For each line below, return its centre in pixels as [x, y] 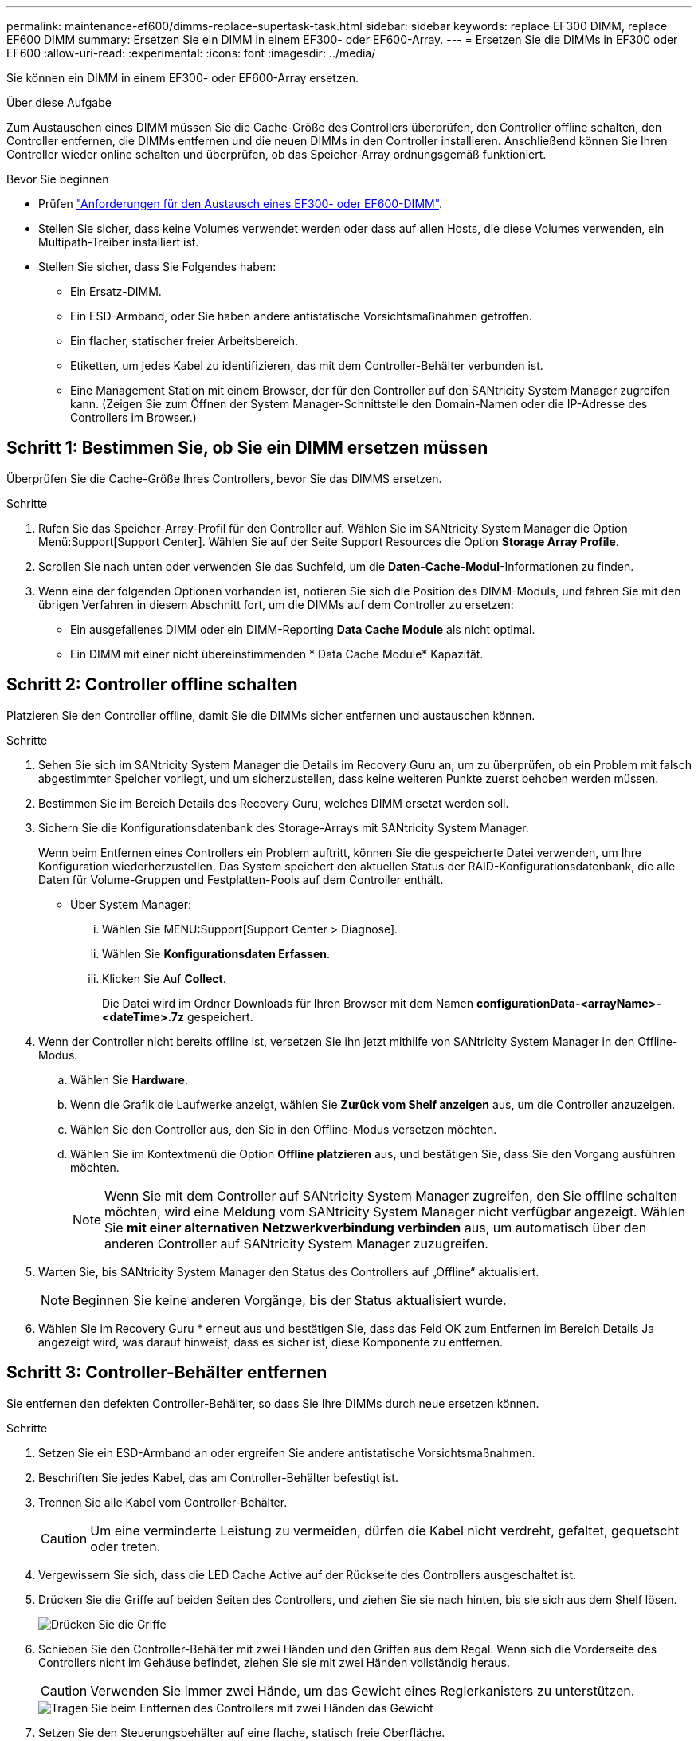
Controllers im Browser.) [133, 417]
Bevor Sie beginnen [58, 179]
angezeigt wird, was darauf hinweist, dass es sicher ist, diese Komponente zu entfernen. [271, 1342]
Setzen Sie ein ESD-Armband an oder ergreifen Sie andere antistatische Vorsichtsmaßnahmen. [287, 1452]
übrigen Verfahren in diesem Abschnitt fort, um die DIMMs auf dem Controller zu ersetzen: [276, 604]
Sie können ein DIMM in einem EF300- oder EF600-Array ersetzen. [182, 78]
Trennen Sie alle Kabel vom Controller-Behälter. [163, 1502]
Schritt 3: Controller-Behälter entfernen [167, 1373]
